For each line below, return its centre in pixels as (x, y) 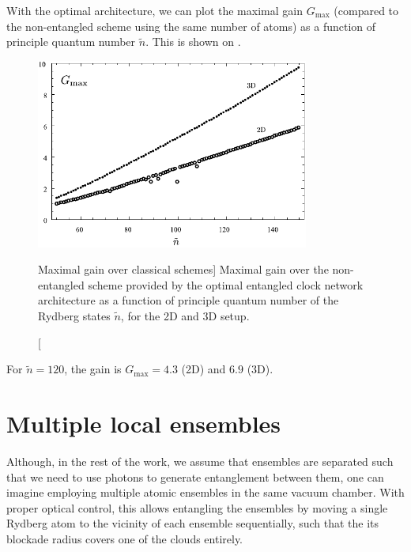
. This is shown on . (193, 42)
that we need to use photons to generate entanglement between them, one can (195, 476)
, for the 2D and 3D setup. (185, 316)
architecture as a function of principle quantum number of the (189, 300)
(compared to (366, 10)
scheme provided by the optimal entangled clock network (226, 284)
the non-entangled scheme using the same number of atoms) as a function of (191, 26)
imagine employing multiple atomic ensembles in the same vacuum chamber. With (205, 492)
